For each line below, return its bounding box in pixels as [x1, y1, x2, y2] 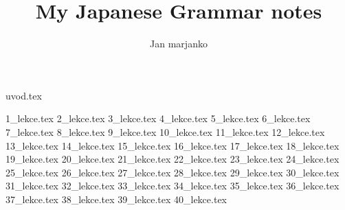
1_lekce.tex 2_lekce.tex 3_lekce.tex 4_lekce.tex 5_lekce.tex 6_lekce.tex [5, 111, 311, 126]
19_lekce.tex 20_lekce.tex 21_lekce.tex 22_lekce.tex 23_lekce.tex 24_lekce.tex [5, 152, 340, 166]
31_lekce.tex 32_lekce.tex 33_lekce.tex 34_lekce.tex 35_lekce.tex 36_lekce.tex [5, 178, 340, 193]
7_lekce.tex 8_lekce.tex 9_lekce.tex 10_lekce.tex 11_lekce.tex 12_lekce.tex [5, 124, 325, 139]
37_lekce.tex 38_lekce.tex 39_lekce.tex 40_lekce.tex [5, 191, 227, 206]
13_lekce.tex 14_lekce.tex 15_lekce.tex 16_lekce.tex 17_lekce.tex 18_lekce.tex [5, 138, 340, 152]
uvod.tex [5, 88, 42, 102]
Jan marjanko [150, 36, 208, 51]
